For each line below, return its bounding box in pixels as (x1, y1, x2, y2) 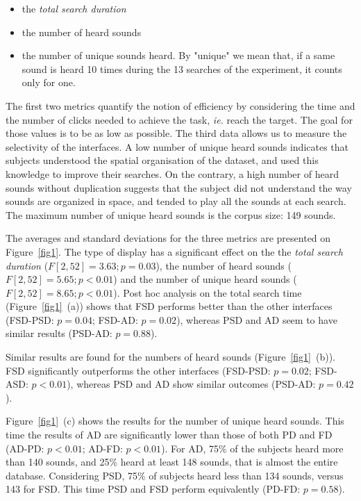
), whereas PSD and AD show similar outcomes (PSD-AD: (67, 377, 316, 391)
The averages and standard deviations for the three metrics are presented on (6, 231, 331, 245)
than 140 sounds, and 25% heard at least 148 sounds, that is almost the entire (6, 454, 338, 469)
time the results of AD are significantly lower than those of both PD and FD (6, 427, 333, 442)
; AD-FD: (82, 441, 123, 455)
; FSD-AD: (92, 312, 138, 327)
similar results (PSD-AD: (6, 326, 112, 340)
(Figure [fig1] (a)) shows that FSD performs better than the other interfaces (6, 299, 333, 313)
